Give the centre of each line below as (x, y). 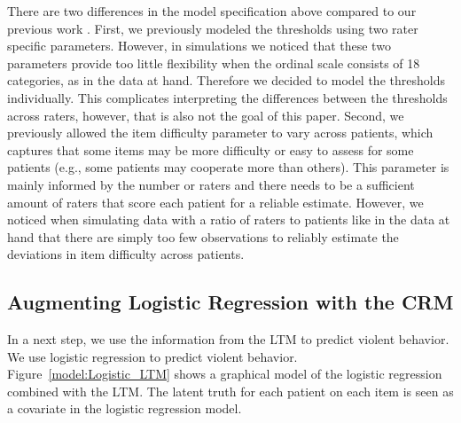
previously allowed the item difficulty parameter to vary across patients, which (220, 133)
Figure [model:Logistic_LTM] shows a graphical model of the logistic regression (225, 374)
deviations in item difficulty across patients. (126, 254)
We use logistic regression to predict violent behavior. (152, 356)
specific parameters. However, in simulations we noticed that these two (199, 46)
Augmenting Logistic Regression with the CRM (230, 302)
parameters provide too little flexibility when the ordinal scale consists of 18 (214, 63)
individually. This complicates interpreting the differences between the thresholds (227, 97)
